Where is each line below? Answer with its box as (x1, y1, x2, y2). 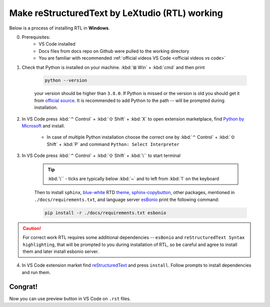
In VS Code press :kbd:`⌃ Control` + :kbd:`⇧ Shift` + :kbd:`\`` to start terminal (21, 152, 181, 158)
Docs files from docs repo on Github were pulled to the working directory (38, 48, 189, 54)
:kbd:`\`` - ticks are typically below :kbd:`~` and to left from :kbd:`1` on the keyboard (47, 175, 219, 181)
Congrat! (9, 282, 37, 291)
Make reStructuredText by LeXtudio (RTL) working (9, 7, 223, 18)
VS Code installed (38, 41, 75, 47)
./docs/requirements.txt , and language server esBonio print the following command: (34, 196, 219, 202)
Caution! (22, 225, 41, 231)
